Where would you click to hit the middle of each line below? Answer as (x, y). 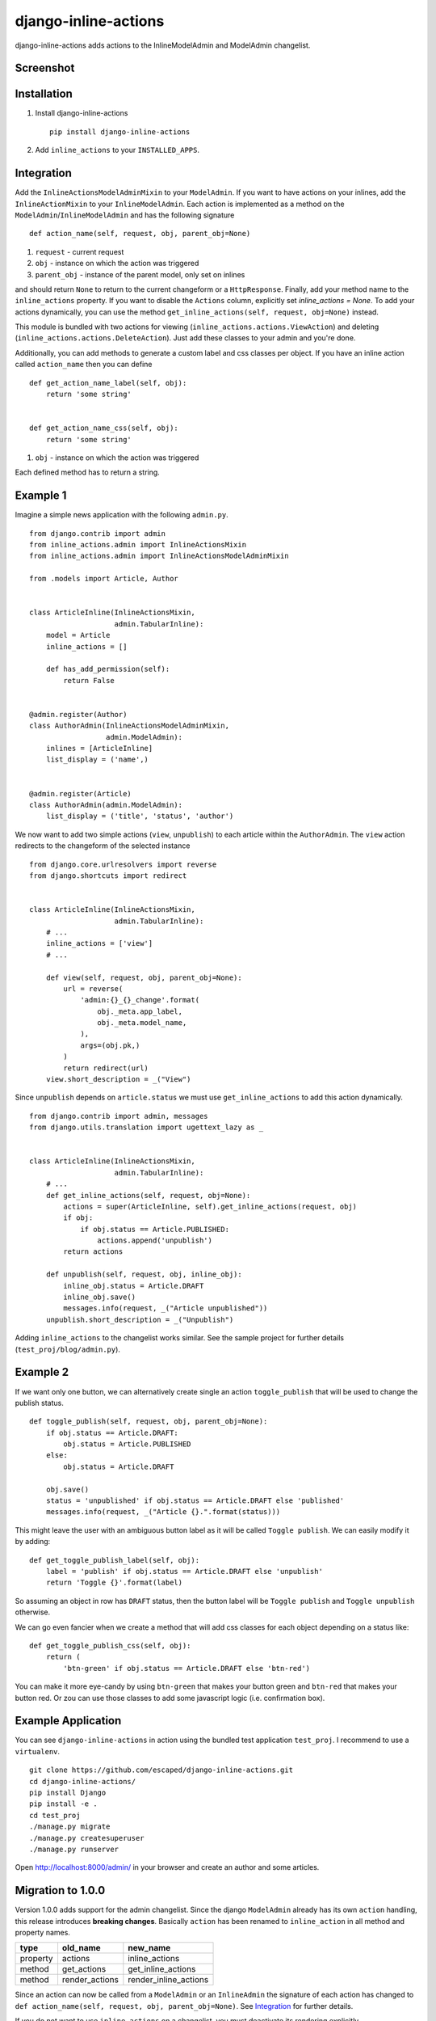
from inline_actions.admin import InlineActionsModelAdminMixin (159, 556)
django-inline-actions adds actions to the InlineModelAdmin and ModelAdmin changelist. (163, 45)
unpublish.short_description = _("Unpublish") (140, 1319)
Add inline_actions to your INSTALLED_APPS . (117, 150)
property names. (42, 1932)
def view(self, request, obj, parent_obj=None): (144, 977)
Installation (44, 94)
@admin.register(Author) (78, 714)
